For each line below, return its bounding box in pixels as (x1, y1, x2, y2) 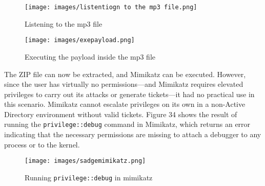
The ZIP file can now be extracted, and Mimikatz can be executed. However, (4, 68, 246, 79)
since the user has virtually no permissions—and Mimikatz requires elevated (4, 79, 243, 89)
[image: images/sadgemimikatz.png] (25, 157, 146, 165)
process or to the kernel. (4, 139, 80, 150)
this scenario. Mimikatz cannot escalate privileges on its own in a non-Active (4, 99, 246, 109)
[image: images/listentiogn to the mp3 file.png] (25, 4, 197, 11)
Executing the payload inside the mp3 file (25, 51, 156, 62)
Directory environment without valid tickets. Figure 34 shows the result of (4, 108, 237, 119)
